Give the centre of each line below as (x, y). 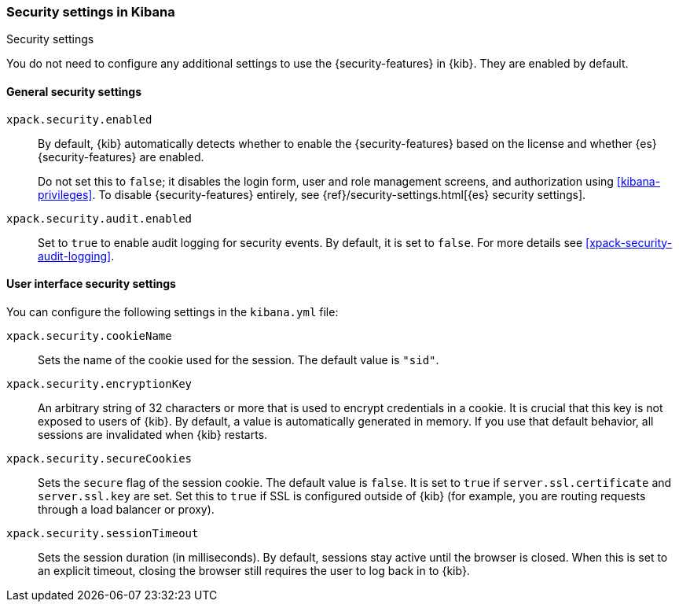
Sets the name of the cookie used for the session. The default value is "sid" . (239, 359)
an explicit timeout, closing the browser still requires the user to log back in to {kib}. (254, 570)
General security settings (74, 91)
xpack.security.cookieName (89, 335)
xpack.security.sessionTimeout (103, 533)
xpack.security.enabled (79, 119)
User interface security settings (91, 284)
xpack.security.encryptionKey (99, 383)
